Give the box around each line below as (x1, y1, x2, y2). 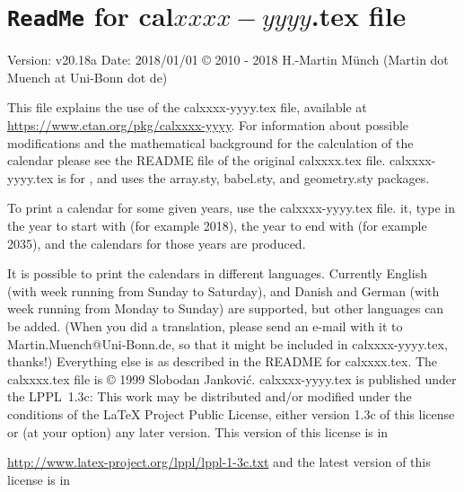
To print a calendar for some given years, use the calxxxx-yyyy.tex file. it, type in (7, 198, 455, 217)
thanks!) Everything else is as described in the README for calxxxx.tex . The (7, 352, 438, 371)
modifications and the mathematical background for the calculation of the (7, 133, 414, 152)
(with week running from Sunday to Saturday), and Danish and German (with (7, 281, 440, 300)
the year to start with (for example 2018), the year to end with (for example (7, 216, 427, 234)
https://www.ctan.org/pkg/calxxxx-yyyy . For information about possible (7, 116, 409, 135)
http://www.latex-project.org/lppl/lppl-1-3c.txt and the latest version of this (7, 452, 431, 471)
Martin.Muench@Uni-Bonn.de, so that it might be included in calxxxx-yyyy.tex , (7, 334, 448, 353)
